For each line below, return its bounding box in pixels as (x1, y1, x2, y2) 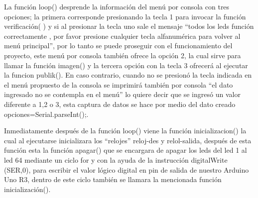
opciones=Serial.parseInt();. (4, 108, 89, 119)
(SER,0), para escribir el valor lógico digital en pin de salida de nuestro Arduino (4, 164, 249, 175)
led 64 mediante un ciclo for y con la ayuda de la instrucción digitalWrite (4, 154, 228, 165)
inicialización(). (4, 184, 51, 194)
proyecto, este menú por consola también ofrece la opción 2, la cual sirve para (4, 50, 241, 60)
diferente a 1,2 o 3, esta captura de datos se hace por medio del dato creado (4, 99, 236, 109)
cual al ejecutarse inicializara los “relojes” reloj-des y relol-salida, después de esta (4, 135, 252, 145)
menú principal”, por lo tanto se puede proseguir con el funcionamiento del (4, 40, 233, 51)
